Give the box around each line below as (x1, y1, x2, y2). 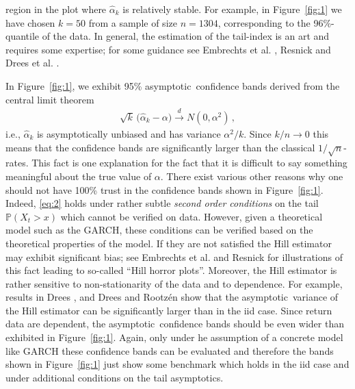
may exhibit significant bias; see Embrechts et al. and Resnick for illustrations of (5, 249, 343, 264)
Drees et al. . (5, 55, 60, 70)
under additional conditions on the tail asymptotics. (5, 370, 224, 384)
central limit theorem (5, 92, 94, 106)
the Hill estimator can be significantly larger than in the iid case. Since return (5, 303, 332, 317)
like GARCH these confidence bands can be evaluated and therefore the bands (5, 343, 334, 357)
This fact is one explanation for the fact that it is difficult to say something (31, 155, 347, 170)
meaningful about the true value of (5, 168, 152, 183)
